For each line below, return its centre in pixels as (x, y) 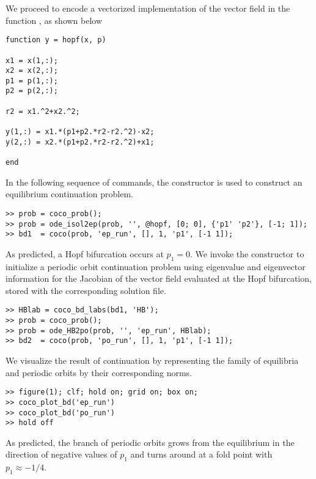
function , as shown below (54, 20)
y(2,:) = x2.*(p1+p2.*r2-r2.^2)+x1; (80, 142)
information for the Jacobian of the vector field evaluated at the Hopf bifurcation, (159, 278)
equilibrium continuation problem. (69, 194)
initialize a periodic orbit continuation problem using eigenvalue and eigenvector (156, 266)
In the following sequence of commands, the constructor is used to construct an (154, 182)
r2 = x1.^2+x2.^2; (43, 111)
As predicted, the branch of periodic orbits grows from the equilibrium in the (150, 442)
